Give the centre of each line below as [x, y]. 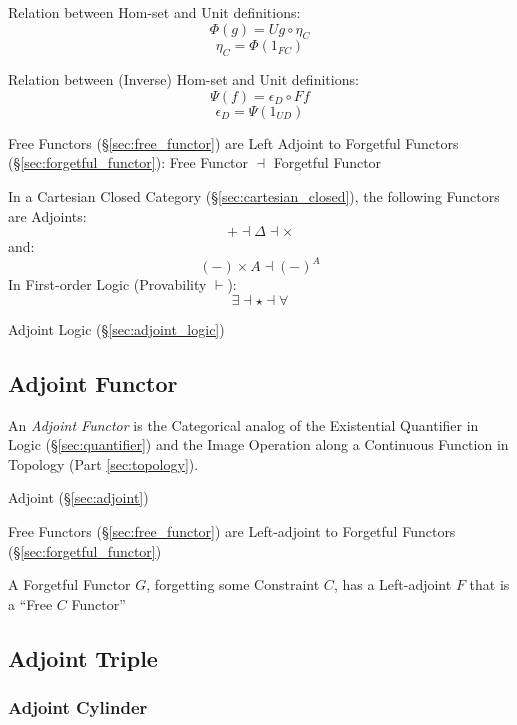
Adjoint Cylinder [78, 707]
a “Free [30, 603]
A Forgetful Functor [69, 584]
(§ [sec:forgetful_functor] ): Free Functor [128, 162]
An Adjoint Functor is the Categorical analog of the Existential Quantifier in [243, 424]
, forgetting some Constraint [233, 584]
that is [489, 584]
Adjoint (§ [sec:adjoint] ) [78, 497]
